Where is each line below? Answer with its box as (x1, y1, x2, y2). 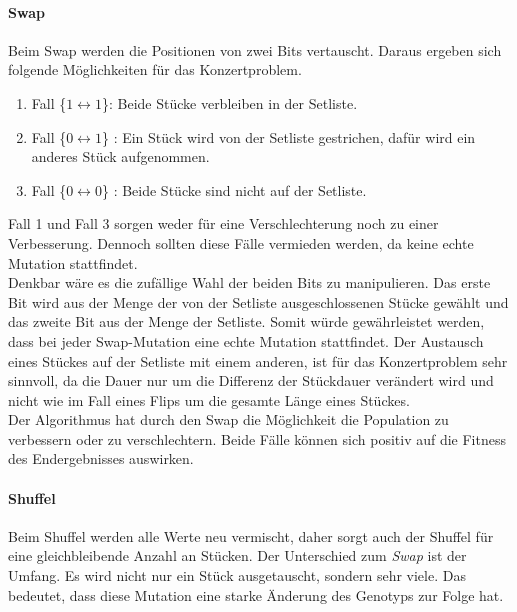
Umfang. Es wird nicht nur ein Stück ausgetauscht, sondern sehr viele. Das (8, 565, 466, 586)
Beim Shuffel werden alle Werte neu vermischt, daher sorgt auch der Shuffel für (8, 525, 494, 546)
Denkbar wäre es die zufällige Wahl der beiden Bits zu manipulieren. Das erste (8, 272, 491, 293)
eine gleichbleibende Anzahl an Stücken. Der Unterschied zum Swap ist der (8, 545, 467, 566)
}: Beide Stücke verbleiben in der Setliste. (101, 92, 358, 113)
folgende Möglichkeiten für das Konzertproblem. (8, 59, 302, 80)
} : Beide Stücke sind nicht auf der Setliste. (101, 179, 367, 200)
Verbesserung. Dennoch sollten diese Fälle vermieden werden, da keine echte (8, 232, 474, 253)
